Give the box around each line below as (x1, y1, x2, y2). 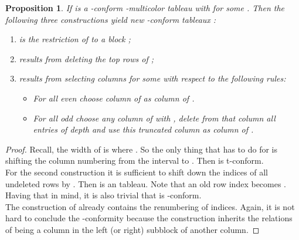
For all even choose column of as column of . (33, 92, 195, 104)
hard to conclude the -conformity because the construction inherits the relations (5, 212, 293, 224)
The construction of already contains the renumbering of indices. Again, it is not (5, 200, 295, 212)
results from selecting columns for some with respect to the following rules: (19, 72, 286, 84)
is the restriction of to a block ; (19, 33, 131, 45)
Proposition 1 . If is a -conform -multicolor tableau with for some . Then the (5, 2, 285, 13)
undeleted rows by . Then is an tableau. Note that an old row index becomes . (5, 177, 287, 190)
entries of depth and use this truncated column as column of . (33, 123, 254, 136)
